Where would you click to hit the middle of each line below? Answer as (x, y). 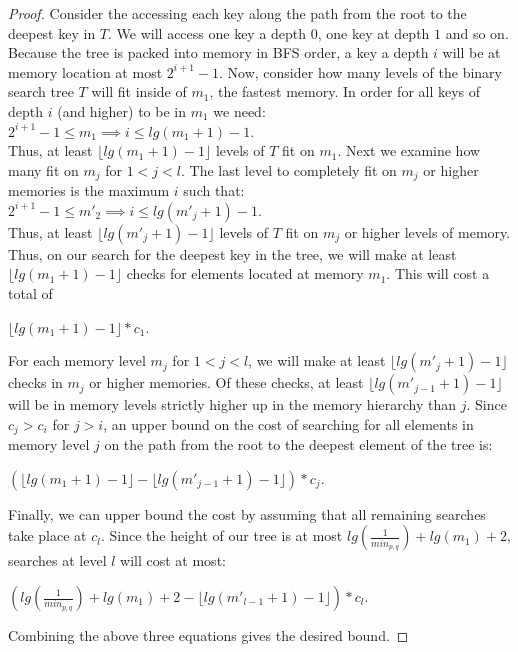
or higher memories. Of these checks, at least (226, 382)
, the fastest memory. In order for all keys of (345, 91)
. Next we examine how (409, 150)
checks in (35, 382)
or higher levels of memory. (427, 231)
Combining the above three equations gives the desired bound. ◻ (208, 635)
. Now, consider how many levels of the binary (360, 71)
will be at (471, 52)
